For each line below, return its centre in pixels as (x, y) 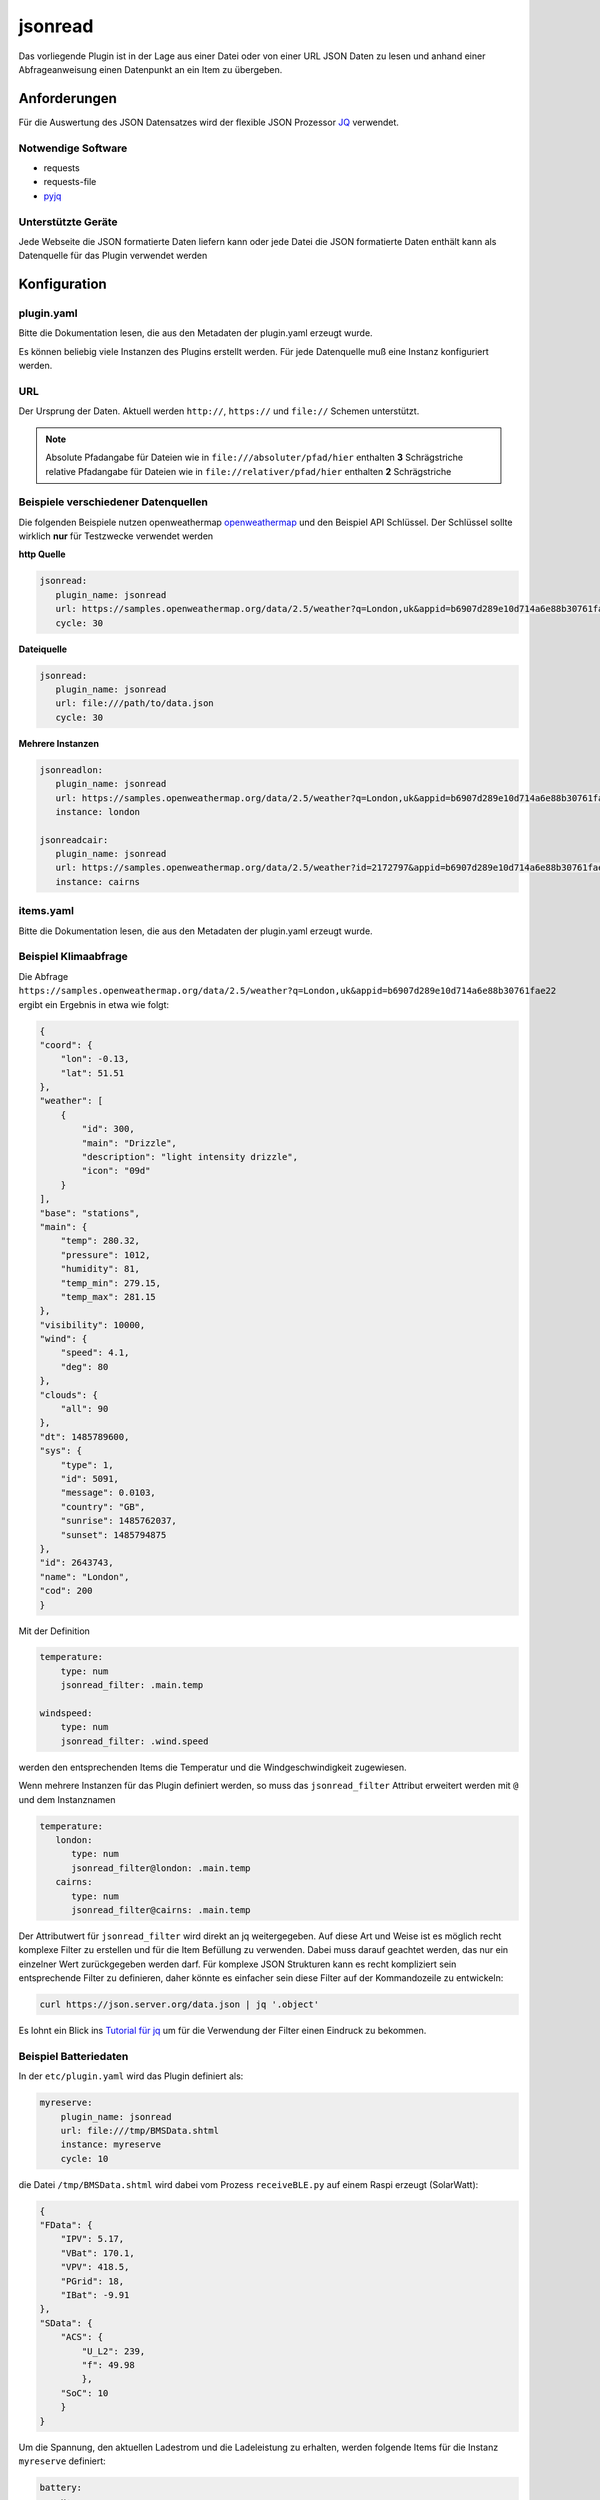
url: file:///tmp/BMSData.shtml (140, 2130)
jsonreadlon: (71, 769)
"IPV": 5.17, (92, 2239)
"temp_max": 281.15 (108, 1296)
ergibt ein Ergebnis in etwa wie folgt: (94, 1004)
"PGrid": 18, (92, 2281)
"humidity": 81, (100, 1269)
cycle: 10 (84, 2158)
